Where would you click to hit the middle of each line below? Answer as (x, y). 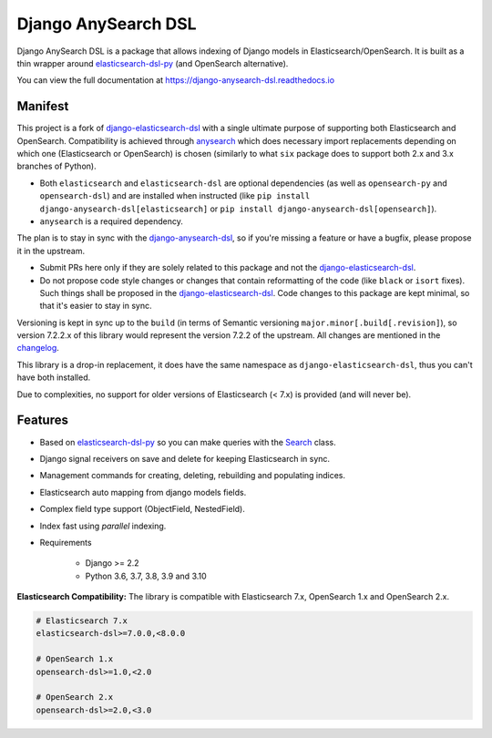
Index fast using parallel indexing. (103, 526)
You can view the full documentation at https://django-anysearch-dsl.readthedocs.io (176, 80)
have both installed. (54, 377)
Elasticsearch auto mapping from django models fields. (143, 492)
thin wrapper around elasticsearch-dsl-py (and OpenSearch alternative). (153, 63)
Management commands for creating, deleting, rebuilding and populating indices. (193, 476)
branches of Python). (56, 166)
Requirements (66, 542)
